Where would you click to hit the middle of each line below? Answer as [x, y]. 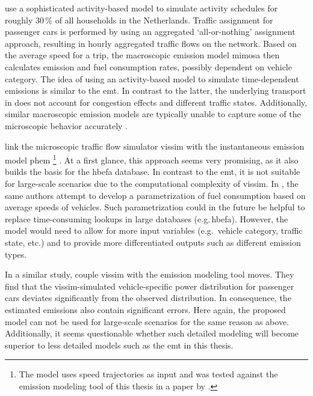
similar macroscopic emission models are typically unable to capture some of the [153, 114]
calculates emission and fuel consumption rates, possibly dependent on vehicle [148, 66]
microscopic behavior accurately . [66, 125]
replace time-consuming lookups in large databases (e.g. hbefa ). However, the [147, 218]
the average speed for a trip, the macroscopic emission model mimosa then [142, 55]
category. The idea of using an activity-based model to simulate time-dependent [152, 78]
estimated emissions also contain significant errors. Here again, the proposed [145, 309]
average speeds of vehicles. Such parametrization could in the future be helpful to [155, 207]
